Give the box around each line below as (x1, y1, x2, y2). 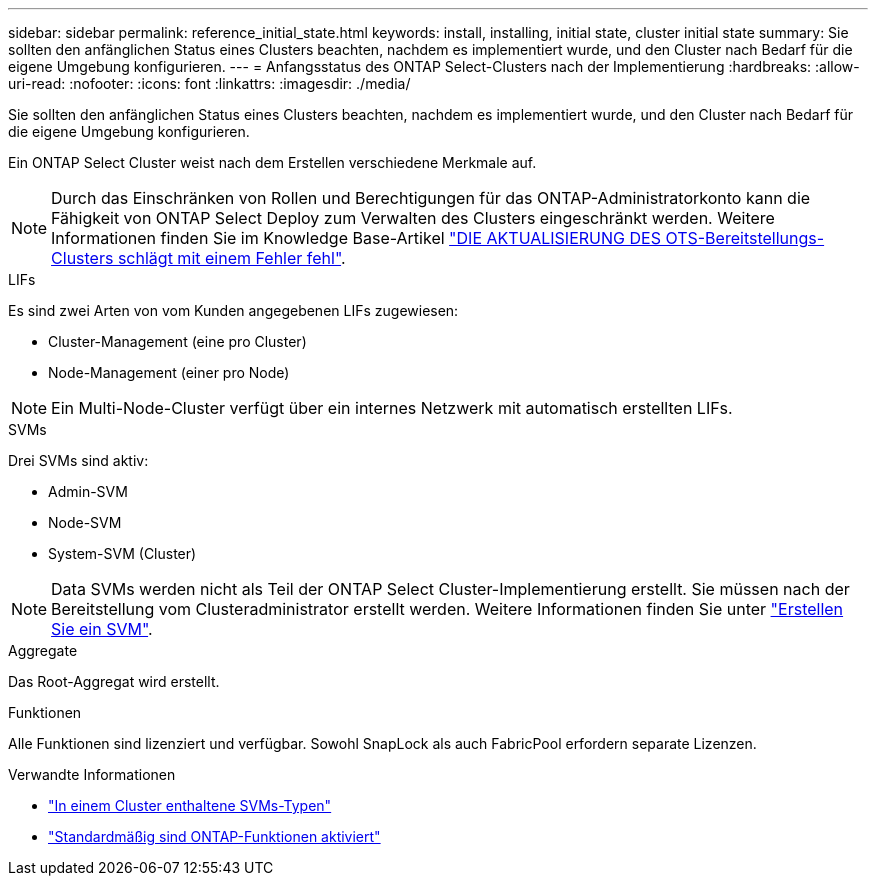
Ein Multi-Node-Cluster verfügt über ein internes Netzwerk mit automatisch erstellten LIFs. (51, 398, 733, 418)
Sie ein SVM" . (51, 619, 153, 639)
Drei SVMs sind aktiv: (8, 452, 149, 469)
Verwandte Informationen (8, 766, 176, 783)
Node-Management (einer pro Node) (48, 364, 290, 381)
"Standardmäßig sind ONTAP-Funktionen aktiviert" (48, 828, 381, 845)
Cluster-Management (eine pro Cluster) (48, 333, 307, 350)
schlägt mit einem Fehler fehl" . (117, 248, 346, 268)
